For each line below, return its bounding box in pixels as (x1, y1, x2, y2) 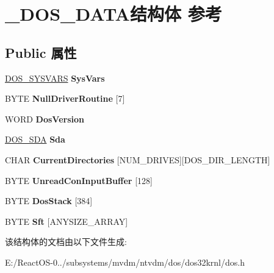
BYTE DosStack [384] (5, 194, 93, 207)
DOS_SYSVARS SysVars (5, 71, 105, 84)
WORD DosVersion (5, 112, 84, 125)
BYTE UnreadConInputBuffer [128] (5, 174, 153, 186)
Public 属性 (5, 43, 77, 62)
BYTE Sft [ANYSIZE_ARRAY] (5, 214, 128, 227)
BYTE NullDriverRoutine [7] (5, 92, 125, 105)
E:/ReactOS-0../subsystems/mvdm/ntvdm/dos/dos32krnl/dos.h (5, 255, 245, 268)
